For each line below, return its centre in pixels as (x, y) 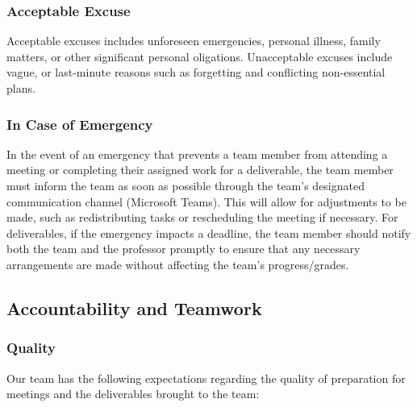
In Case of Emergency (80, 124)
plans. (21, 88)
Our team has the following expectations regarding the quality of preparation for (206, 378)
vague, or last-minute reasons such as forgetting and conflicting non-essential (196, 72)
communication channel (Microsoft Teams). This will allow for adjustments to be (206, 201)
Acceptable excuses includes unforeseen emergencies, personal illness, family (194, 41)
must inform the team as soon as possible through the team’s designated (186, 185)
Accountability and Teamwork (134, 307)
